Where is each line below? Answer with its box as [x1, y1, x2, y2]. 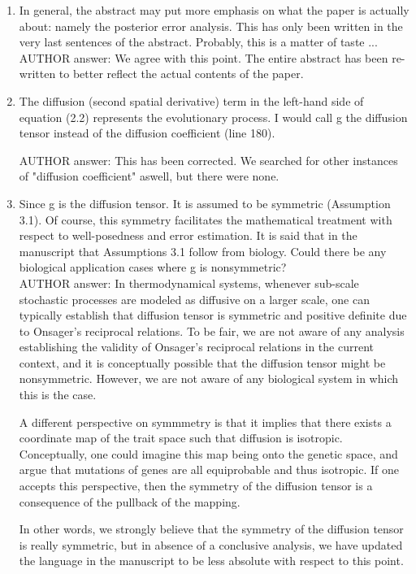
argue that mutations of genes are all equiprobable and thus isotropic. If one [19, 461, 399, 478]
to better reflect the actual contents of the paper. [58, 65, 304, 82]
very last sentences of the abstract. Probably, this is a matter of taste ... [19, 33, 378, 50]
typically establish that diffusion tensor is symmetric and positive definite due [19, 307, 407, 324]
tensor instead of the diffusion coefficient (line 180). [19, 124, 275, 141]
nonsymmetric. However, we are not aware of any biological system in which [19, 370, 399, 387]
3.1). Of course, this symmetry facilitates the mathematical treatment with [19, 211, 392, 228]
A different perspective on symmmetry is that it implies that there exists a [19, 413, 392, 430]
